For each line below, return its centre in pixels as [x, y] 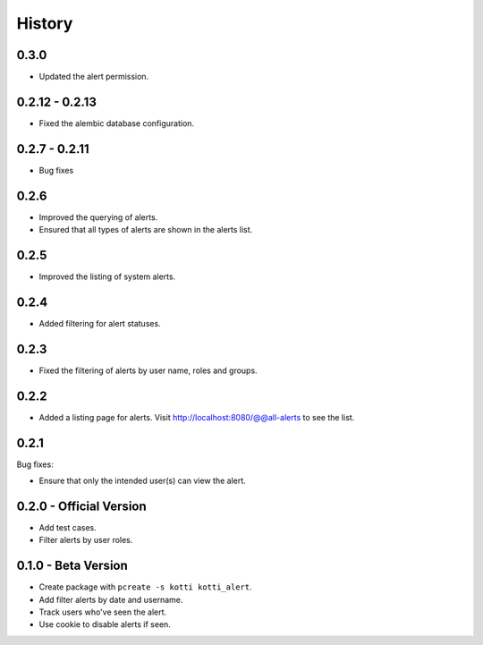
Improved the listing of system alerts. [107, 276]
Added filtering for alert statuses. [100, 323]
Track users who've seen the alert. [103, 612]
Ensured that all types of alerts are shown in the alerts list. [146, 230]
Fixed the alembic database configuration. [117, 123]
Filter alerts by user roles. [86, 540]
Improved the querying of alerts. [98, 217]
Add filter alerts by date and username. [111, 599]
